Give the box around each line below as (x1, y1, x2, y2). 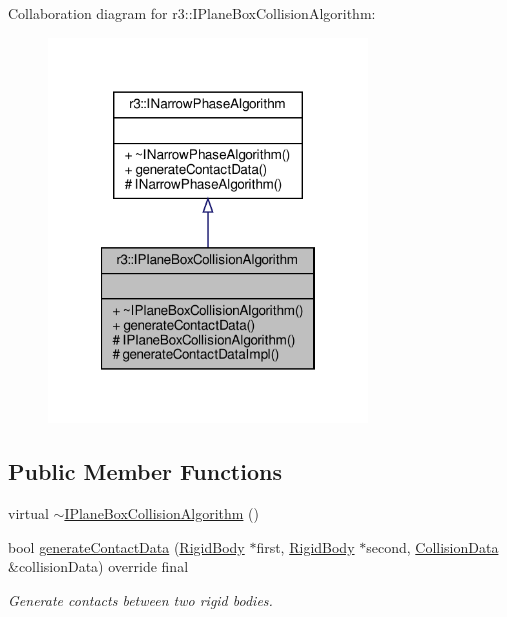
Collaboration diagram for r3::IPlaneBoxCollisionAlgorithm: (8, 3, 376, 23)
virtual (8, 503, 49, 524)
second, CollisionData (366, 536, 499, 557)
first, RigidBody (256, 536, 355, 557)
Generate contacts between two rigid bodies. (8, 589, 273, 610)
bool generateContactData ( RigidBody (8, 536, 245, 557)
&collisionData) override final (8, 556, 189, 577)
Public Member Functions (8, 456, 282, 487)
